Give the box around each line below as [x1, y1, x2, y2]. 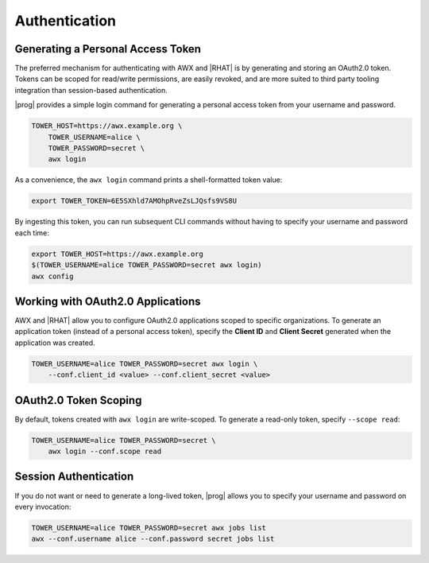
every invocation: [14, 502, 71, 511]
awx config [31, 271, 74, 281]
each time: [14, 227, 49, 238]
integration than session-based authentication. [14, 85, 168, 95]
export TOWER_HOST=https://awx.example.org [31, 249, 204, 258]
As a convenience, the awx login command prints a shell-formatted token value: [14, 175, 283, 184]
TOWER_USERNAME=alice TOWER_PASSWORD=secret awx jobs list [31, 523, 266, 532]
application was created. [14, 338, 95, 348]
